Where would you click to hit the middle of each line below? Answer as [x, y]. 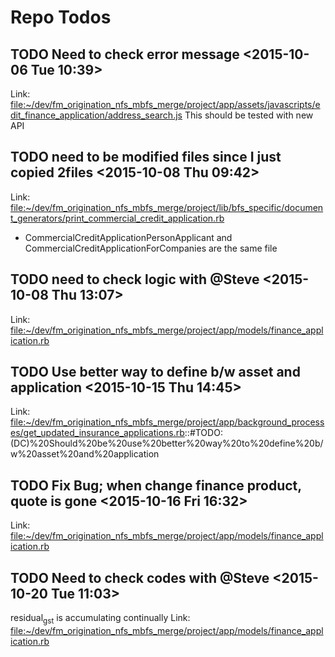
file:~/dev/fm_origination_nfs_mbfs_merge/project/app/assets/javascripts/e [165, 104]
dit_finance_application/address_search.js [96, 115]
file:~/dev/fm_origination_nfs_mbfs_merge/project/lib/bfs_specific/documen [167, 207]
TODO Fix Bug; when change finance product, [156, 485]
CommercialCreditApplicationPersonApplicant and [128, 237]
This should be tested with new [249, 115]
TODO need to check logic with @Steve [135, 279]
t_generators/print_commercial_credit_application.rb [117, 218]
